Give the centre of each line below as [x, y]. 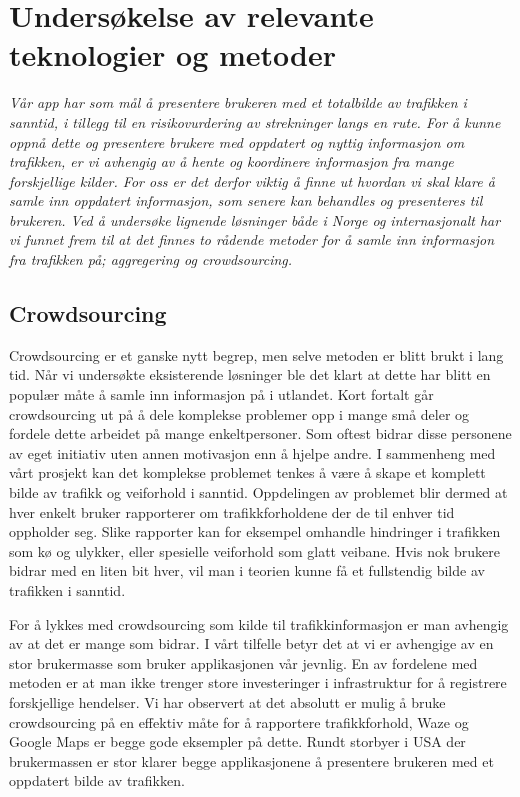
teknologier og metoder [173, 54]
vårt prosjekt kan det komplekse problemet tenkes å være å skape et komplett [247, 472]
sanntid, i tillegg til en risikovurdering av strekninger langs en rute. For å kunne [255, 121]
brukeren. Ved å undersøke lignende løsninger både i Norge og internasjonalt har [255, 219]
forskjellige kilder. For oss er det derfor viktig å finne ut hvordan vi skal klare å [252, 180]
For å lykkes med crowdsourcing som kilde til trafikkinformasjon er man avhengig [259, 623]
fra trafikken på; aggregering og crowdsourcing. [151, 259]
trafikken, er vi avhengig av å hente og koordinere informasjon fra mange [231, 161]
